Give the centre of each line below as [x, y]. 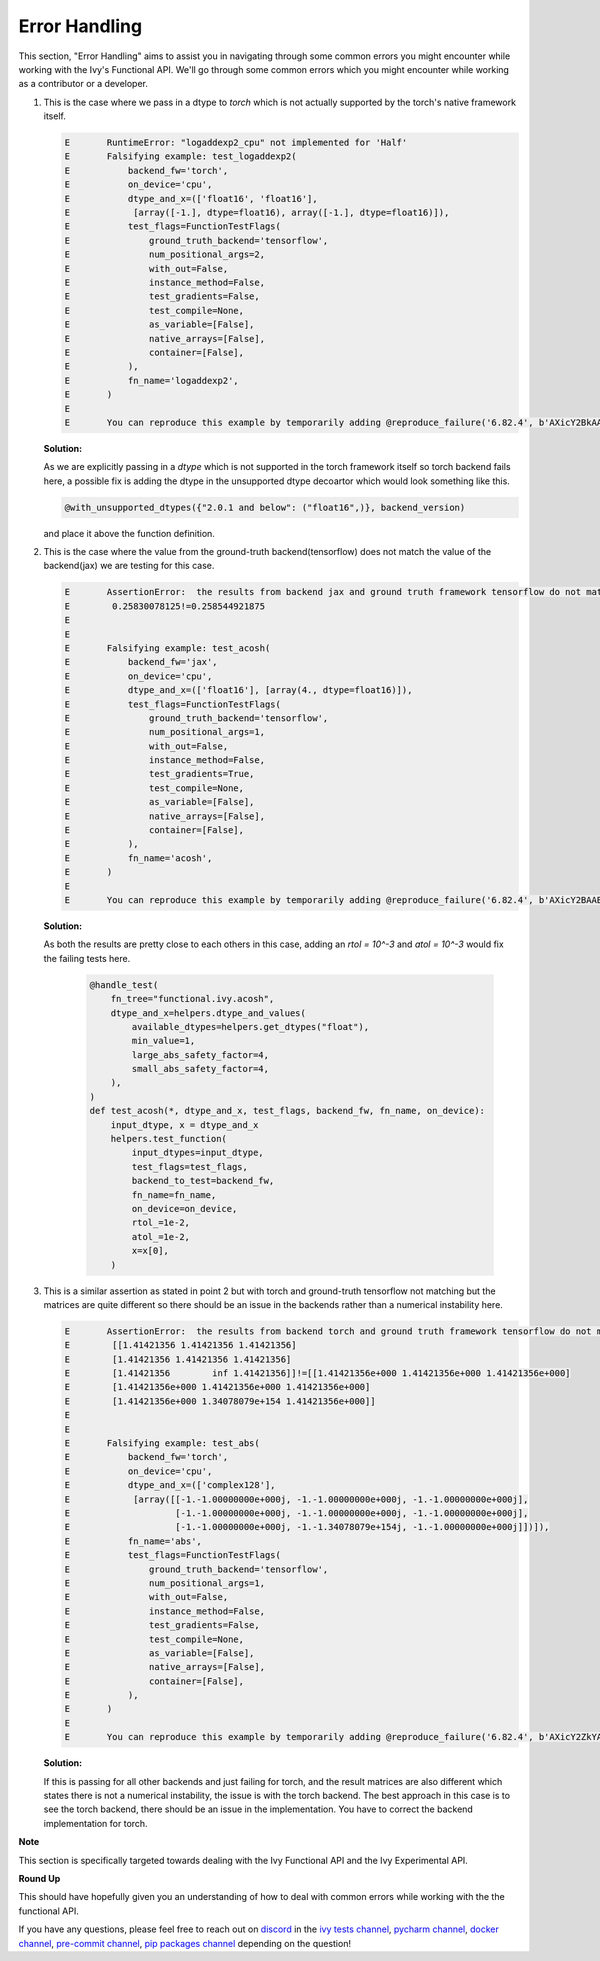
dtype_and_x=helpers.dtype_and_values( [208, 1013]
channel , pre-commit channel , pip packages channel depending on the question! [185, 1943]
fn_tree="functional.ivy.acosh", [192, 999]
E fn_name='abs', [133, 1541]
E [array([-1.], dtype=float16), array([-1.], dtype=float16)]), [257, 213]
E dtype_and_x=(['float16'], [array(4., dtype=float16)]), [238, 690]
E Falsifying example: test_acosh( [167, 648]
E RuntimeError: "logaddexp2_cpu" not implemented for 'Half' [236, 143]
